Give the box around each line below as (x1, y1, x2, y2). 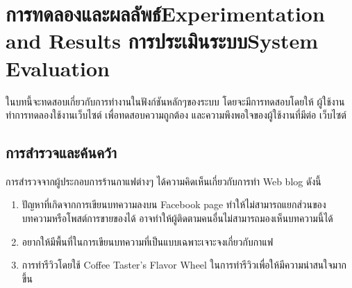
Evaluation (6, 53, 110, 82)
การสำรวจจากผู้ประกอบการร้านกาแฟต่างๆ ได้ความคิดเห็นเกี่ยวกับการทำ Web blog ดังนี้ (6, 173, 321, 188)
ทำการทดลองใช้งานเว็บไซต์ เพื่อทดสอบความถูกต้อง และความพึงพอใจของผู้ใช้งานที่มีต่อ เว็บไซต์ (6, 108, 346, 122)
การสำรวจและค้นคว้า (6, 142, 117, 163)
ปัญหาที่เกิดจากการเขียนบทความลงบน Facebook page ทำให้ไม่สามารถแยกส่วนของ (22, 197, 326, 212)
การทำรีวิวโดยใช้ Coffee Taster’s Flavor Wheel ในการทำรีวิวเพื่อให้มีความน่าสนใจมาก (22, 257, 346, 272)
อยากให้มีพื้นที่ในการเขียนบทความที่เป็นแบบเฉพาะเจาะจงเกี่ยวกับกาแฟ (22, 234, 274, 248)
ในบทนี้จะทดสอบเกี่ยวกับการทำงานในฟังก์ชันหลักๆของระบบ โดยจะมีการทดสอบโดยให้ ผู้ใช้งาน (6, 94, 345, 108)
